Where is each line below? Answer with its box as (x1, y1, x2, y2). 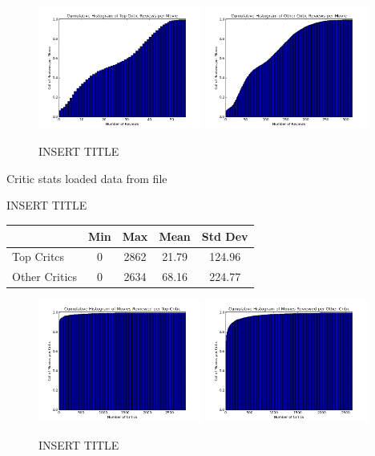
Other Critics (12, 268, 78, 285)
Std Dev (201, 227, 248, 244)
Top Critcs (12, 248, 65, 265)
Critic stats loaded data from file (6, 169, 167, 186)
